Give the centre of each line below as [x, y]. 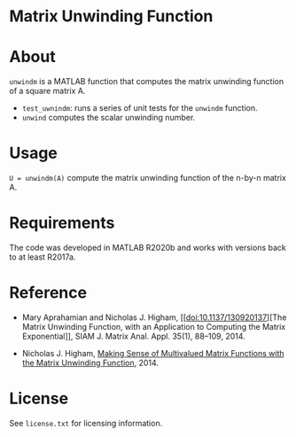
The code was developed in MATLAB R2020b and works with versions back [148, 247]
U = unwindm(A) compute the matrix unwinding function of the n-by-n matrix [148, 178]
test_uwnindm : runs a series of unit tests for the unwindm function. [140, 108]
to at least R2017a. [43, 257]
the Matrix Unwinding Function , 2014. [90, 363]
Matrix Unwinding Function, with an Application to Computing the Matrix [154, 326]
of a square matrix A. [47, 91]
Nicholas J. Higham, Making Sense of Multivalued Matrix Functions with [153, 353]
